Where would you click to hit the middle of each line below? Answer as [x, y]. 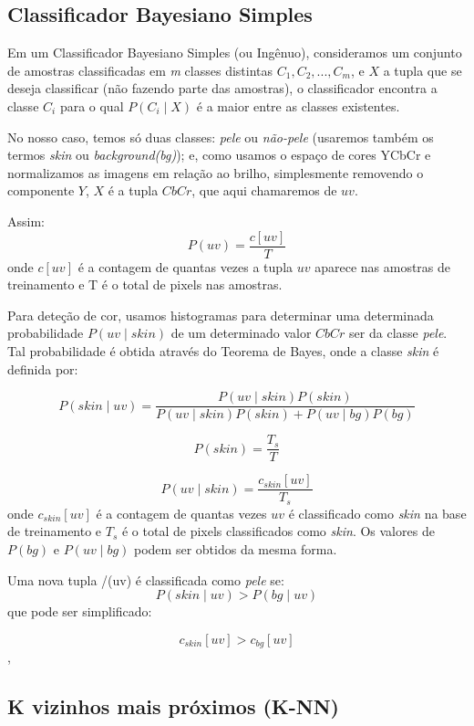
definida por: [43, 368]
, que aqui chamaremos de [264, 190]
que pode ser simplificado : [80, 611]
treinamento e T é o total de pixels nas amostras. [145, 284]
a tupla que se [422, 70]
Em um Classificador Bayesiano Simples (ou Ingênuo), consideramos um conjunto [235, 53]
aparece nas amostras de [383, 266]
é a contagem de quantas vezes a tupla [185, 266]
